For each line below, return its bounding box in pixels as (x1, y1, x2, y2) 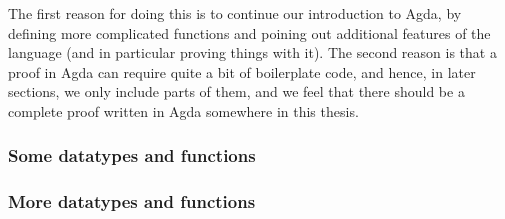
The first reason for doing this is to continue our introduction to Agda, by (8, 3, 462, 23)
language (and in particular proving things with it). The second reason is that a (8, 42, 497, 63)
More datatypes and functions (8, 189, 256, 214)
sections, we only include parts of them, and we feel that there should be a (8, 81, 465, 102)
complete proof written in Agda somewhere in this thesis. (8, 100, 359, 121)
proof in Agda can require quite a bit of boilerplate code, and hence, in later (8, 61, 476, 82)
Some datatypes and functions (8, 143, 256, 168)
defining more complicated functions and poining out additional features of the (8, 22, 491, 43)
